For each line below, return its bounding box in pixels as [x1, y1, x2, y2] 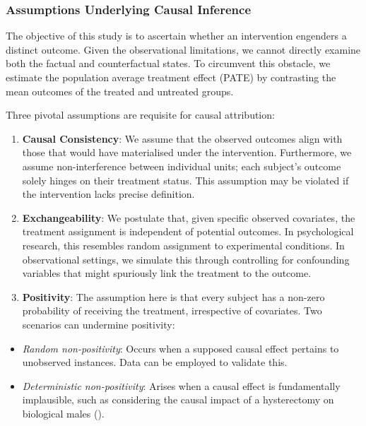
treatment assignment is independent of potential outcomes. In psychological [22, 224, 354, 239]
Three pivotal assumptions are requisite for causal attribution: [6, 107, 275, 122]
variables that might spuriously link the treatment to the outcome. [22, 266, 312, 280]
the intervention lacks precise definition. [22, 187, 195, 201]
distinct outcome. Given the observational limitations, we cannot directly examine [6, 42, 361, 57]
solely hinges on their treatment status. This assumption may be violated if [22, 172, 349, 187]
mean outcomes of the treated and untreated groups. [6, 83, 234, 98]
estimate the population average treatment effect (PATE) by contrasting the [6, 70, 336, 84]
